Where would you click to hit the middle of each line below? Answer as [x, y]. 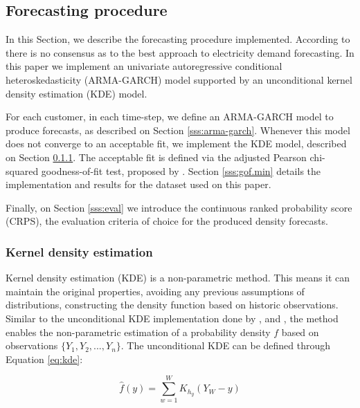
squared [22, 170]
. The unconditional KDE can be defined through [226, 345]
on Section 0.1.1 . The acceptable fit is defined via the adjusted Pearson [156, 157]
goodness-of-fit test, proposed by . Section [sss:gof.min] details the [181, 170]
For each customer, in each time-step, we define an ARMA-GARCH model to [170, 117]
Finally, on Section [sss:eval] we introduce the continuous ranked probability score [179, 207]
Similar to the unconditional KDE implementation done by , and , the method [172, 318]
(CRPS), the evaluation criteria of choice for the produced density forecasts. [167, 221]
